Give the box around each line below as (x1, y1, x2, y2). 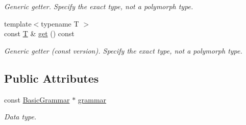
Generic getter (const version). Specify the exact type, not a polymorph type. (4, 45, 242, 56)
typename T (41, 18, 79, 29)
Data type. (4, 111, 37, 122)
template (4, 18, 32, 29)
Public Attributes (4, 70, 99, 86)
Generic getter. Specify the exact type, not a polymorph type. (4, 1, 193, 11)
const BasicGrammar (4, 94, 70, 105)
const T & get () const (4, 28, 75, 39)
